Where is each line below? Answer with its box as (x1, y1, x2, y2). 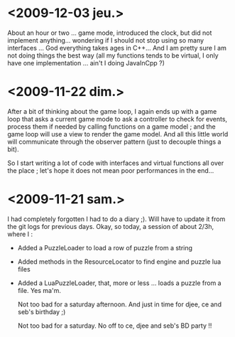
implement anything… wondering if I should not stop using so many (7, 36, 204, 44)
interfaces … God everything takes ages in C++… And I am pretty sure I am (7, 43, 227, 52)
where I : (7, 230, 33, 238)
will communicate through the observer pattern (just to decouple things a (7, 137, 222, 146)
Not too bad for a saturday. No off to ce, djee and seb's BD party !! (17, 321, 212, 330)
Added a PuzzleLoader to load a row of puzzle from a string (17, 243, 193, 252)
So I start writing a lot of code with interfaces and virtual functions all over (7, 159, 224, 167)
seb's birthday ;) (17, 307, 66, 316)
